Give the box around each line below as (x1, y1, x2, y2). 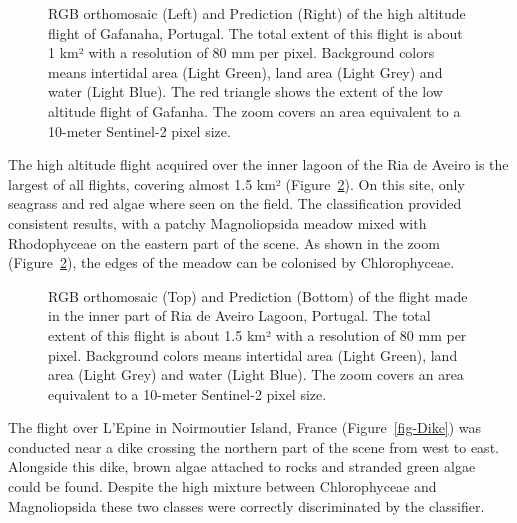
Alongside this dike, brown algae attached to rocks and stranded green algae (8, 456, 476, 477)
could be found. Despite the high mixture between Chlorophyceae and (8, 476, 437, 497)
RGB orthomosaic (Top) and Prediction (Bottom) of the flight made (48, 285, 468, 306)
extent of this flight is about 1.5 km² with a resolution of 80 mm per (48, 324, 467, 345)
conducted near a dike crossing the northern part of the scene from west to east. (8, 436, 499, 457)
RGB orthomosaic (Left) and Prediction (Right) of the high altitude (48, 3, 466, 23)
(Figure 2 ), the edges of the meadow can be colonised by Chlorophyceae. (8, 252, 455, 273)
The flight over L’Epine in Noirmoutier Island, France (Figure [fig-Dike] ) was (8, 417, 482, 438)
